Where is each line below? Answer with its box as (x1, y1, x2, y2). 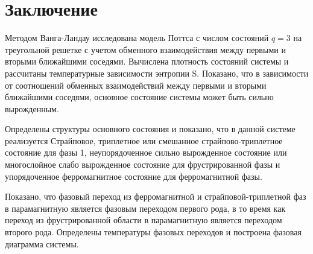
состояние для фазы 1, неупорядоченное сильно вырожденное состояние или (5, 146, 287, 159)
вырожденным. (5, 102, 59, 115)
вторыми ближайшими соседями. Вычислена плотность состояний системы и (5, 55, 289, 68)
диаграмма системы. (5, 237, 79, 250)
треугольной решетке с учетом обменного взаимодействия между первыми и (5, 43, 286, 56)
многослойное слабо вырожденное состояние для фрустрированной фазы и (5, 158, 280, 171)
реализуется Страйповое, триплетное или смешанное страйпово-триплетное (5, 134, 283, 147)
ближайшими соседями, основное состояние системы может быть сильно (5, 90, 274, 103)
